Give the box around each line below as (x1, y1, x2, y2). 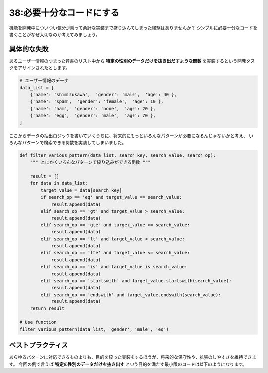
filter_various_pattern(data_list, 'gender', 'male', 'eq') (19, 326, 169, 332)
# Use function (19, 319, 57, 325)
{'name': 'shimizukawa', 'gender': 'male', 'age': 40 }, (30, 92, 177, 97)
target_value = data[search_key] (40, 187, 122, 193)
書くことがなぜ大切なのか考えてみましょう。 (9, 31, 100, 37)
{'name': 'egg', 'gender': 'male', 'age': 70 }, (30, 113, 156, 119)
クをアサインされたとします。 (9, 65, 70, 71)
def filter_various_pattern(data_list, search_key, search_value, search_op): (19, 152, 216, 158)
